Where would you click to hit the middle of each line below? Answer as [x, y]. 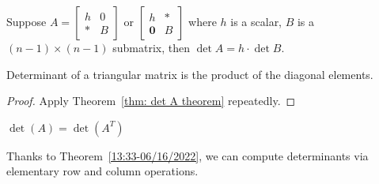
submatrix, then [151, 47]
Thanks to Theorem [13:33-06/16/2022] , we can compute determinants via [188, 155]
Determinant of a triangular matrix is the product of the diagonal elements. [190, 74]
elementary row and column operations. [102, 171]
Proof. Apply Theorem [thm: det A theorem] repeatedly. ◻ [151, 101]
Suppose [27, 21]
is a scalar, [256, 21]
